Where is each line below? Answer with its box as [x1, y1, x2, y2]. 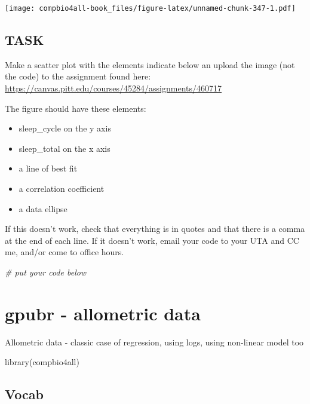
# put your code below [5, 265, 87, 278]
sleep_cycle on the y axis [19, 122, 111, 134]
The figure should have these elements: [5, 102, 146, 114]
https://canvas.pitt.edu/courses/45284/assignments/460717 [5, 82, 222, 94]
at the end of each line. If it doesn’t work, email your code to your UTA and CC [5, 234, 299, 246]
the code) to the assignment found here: [5, 70, 151, 82]
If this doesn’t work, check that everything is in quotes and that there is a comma [5, 222, 305, 235]
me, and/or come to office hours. [5, 246, 124, 258]
